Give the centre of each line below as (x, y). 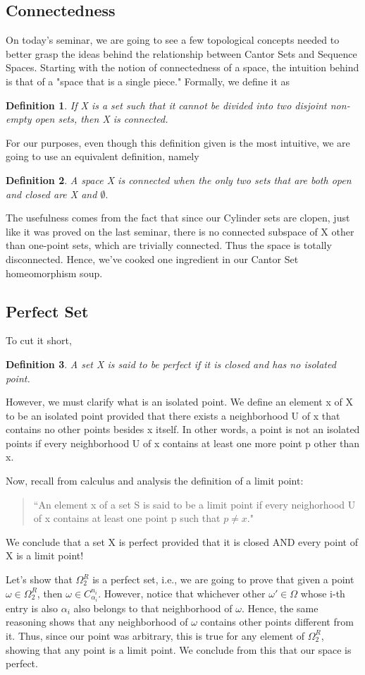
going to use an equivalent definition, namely (103, 156)
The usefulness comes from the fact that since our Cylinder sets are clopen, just (178, 218)
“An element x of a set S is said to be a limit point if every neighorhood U (194, 504)
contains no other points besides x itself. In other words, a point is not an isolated (183, 429)
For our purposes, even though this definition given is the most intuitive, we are (178, 142)
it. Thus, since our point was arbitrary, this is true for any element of (155, 635)
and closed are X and (51, 194)
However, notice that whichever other (185, 593)
